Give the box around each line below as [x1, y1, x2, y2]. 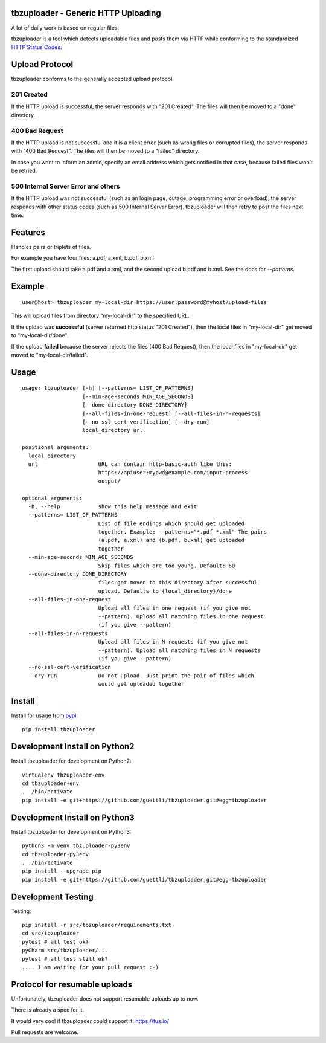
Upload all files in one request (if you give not [98, 604, 251, 612]
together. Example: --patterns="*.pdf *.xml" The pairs [98, 529, 267, 535]
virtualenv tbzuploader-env [22, 771, 105, 778]
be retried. [11, 167, 37, 175]
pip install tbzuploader [22, 726, 95, 733]
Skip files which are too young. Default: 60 [98, 562, 235, 569]
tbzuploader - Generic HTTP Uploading [11, 8, 161, 18]
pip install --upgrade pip [22, 868, 102, 874]
